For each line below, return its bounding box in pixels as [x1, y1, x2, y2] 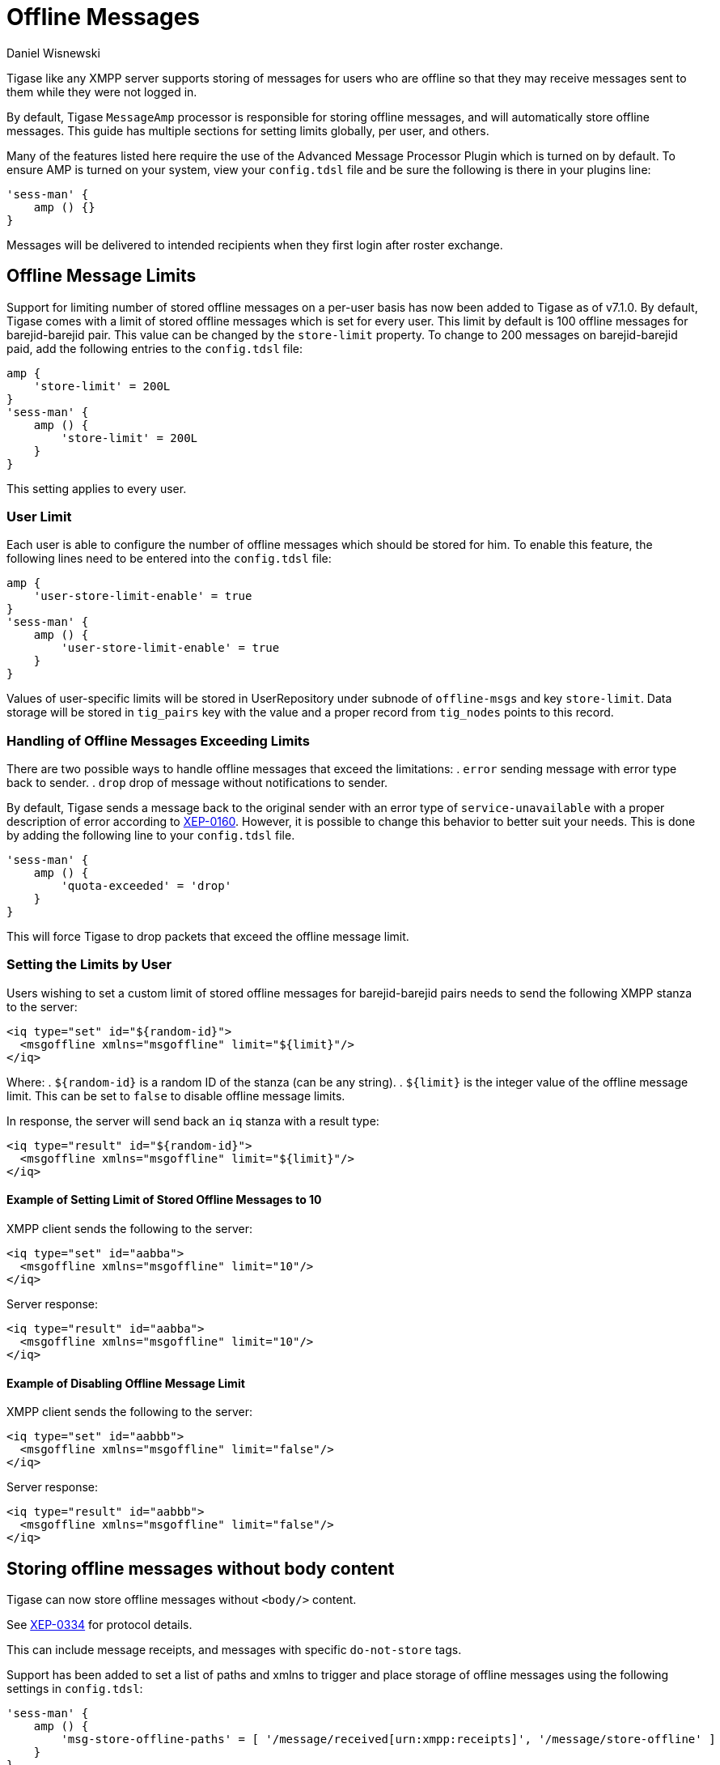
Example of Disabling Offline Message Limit [6, 1376, 245, 1390]
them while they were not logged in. [6, 84, 197, 99]
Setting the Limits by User [6, 956, 172, 973]
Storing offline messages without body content [6, 1558, 395, 1579]
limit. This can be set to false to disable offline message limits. [6, 1088, 345, 1103]
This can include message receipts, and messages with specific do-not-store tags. [6, 1643, 462, 1657]
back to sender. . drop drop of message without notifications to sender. [6, 776, 388, 790]
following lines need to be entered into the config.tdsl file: [6, 551, 332, 566]
